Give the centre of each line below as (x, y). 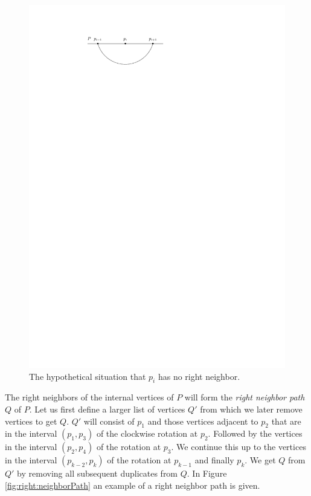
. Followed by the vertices (255, 433)
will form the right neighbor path (245, 397)
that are (286, 421)
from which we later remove (251, 409)
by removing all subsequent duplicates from (98, 473)
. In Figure (207, 473)
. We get (260, 460)
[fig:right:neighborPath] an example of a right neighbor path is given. (133, 485)
